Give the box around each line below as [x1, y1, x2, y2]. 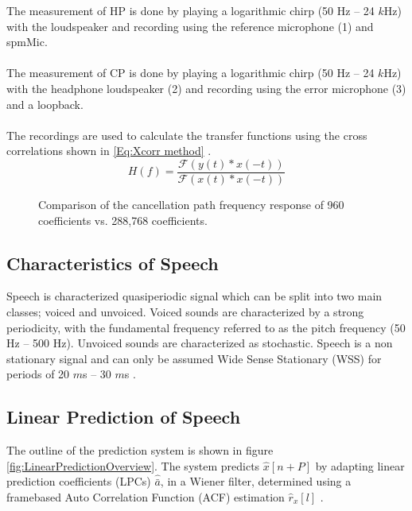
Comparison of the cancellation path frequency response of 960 [38, 196, 344, 212]
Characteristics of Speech [6, 250, 219, 275]
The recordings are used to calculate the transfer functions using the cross [6, 126, 367, 143]
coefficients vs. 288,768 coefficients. [38, 211, 208, 228]
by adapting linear [315, 457, 405, 474]
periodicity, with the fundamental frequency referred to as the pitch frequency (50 [6, 319, 406, 335]
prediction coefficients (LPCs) [6, 473, 151, 490]
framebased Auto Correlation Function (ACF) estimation [6, 488, 285, 505]
